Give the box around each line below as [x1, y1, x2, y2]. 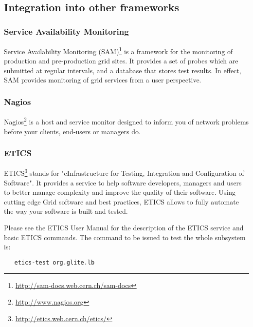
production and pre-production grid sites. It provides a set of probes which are [4, 56, 238, 66]
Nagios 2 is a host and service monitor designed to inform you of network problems [4, 115, 249, 126]
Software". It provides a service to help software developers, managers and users [4, 177, 242, 187]
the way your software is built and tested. [4, 206, 128, 216]
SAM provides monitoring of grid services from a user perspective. [4, 75, 201, 85]
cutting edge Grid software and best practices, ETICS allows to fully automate [4, 196, 239, 206]
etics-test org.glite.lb [14, 259, 95, 266]
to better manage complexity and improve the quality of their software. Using [4, 187, 235, 197]
